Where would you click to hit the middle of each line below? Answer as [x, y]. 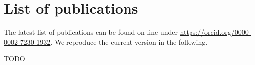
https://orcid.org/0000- [215, 32]
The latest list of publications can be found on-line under [91, 32]
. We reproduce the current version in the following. [129, 41]
